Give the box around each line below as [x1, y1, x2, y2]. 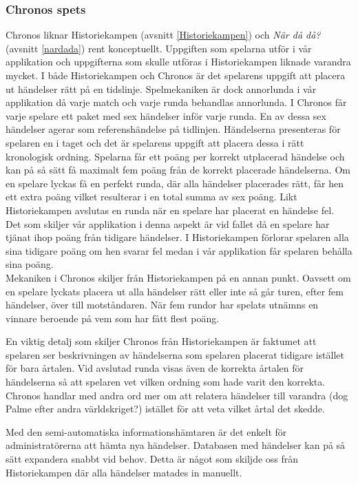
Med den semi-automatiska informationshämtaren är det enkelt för [6, 424, 287, 439]
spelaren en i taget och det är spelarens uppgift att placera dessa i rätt [6, 135, 304, 149]
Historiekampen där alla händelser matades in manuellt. [6, 465, 242, 479]
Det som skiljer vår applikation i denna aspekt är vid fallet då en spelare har [6, 216, 330, 231]
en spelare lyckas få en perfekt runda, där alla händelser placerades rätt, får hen [6, 176, 344, 190]
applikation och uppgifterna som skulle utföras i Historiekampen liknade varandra [6, 54, 351, 69]
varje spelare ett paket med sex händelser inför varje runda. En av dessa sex [6, 108, 326, 123]
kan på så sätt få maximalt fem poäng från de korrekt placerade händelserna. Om [6, 162, 350, 177]
